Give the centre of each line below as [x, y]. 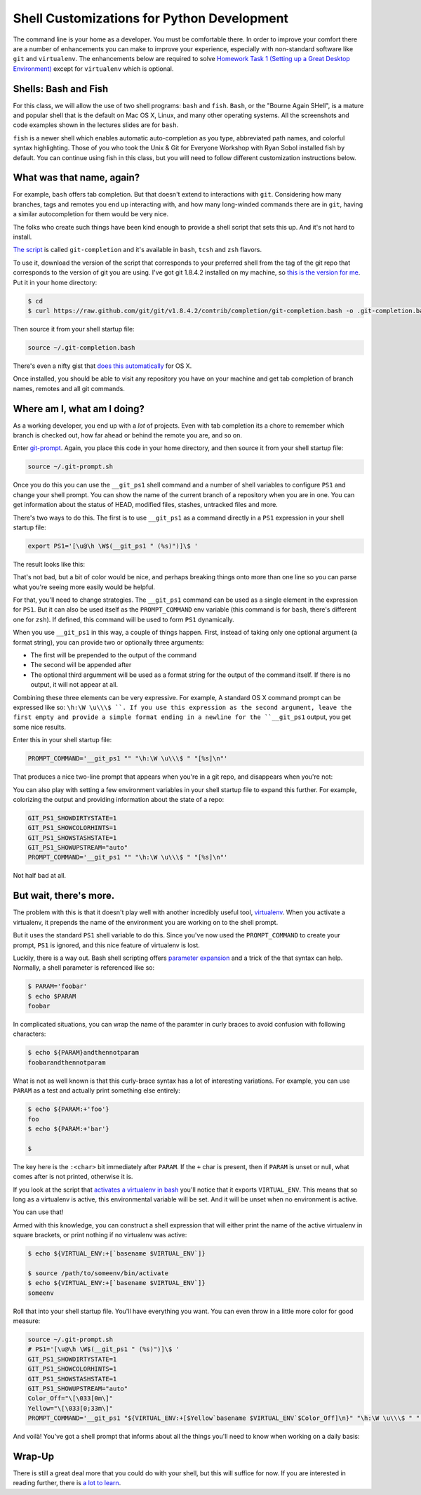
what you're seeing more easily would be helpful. [84, 587]
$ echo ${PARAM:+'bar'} [69, 1128]
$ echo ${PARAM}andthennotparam [83, 1053]
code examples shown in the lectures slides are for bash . [96, 125]
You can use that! [38, 1212]
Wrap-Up [34, 1456]
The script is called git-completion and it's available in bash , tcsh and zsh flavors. [138, 250]
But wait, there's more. [64, 896]
